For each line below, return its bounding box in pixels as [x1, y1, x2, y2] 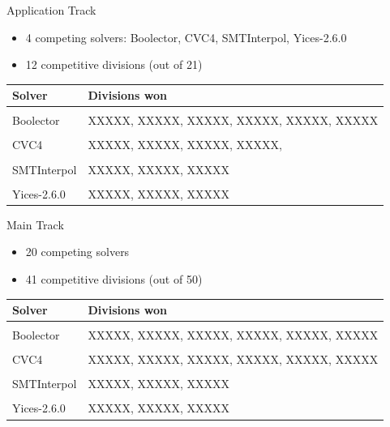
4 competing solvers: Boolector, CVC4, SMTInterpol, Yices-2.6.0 [25, 28, 347, 45]
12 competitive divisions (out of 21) [25, 56, 203, 73]
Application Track [6, 2, 96, 18]
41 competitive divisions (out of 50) [25, 270, 203, 287]
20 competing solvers [25, 243, 130, 260]
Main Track [6, 216, 64, 233]
